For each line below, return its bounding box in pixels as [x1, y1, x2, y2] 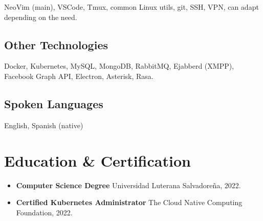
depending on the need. [4, 11, 77, 22]
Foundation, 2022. [16, 207, 73, 217]
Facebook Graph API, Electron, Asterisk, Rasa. [4, 70, 154, 81]
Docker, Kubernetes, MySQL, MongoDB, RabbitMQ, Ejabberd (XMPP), [4, 61, 234, 71]
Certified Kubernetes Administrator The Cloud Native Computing [16, 197, 243, 208]
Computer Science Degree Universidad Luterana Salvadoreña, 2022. [16, 179, 241, 190]
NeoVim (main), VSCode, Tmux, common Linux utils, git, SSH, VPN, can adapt [4, 2, 259, 12]
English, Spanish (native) [4, 119, 83, 130]
